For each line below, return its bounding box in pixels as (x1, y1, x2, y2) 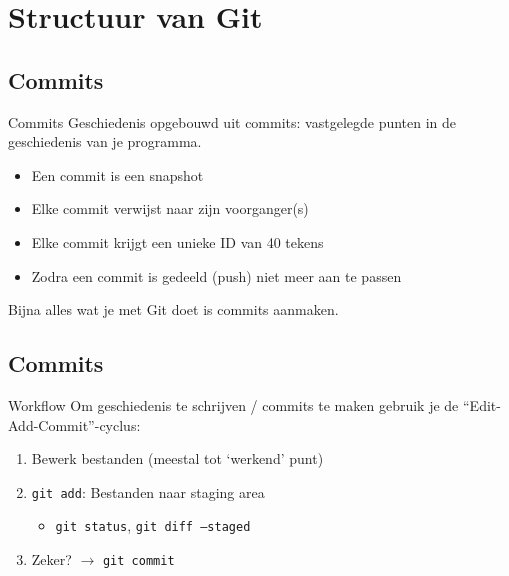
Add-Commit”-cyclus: (8, 414, 141, 435)
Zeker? (31, 549, 72, 570)
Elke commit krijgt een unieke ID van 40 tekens (31, 231, 324, 252)
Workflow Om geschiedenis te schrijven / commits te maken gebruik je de (8, 394, 459, 415)
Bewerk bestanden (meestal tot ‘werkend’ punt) (31, 448, 324, 469)
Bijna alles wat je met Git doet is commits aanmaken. (8, 299, 339, 320)
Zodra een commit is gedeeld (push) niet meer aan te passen (31, 265, 402, 286)
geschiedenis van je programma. (8, 131, 202, 152)
